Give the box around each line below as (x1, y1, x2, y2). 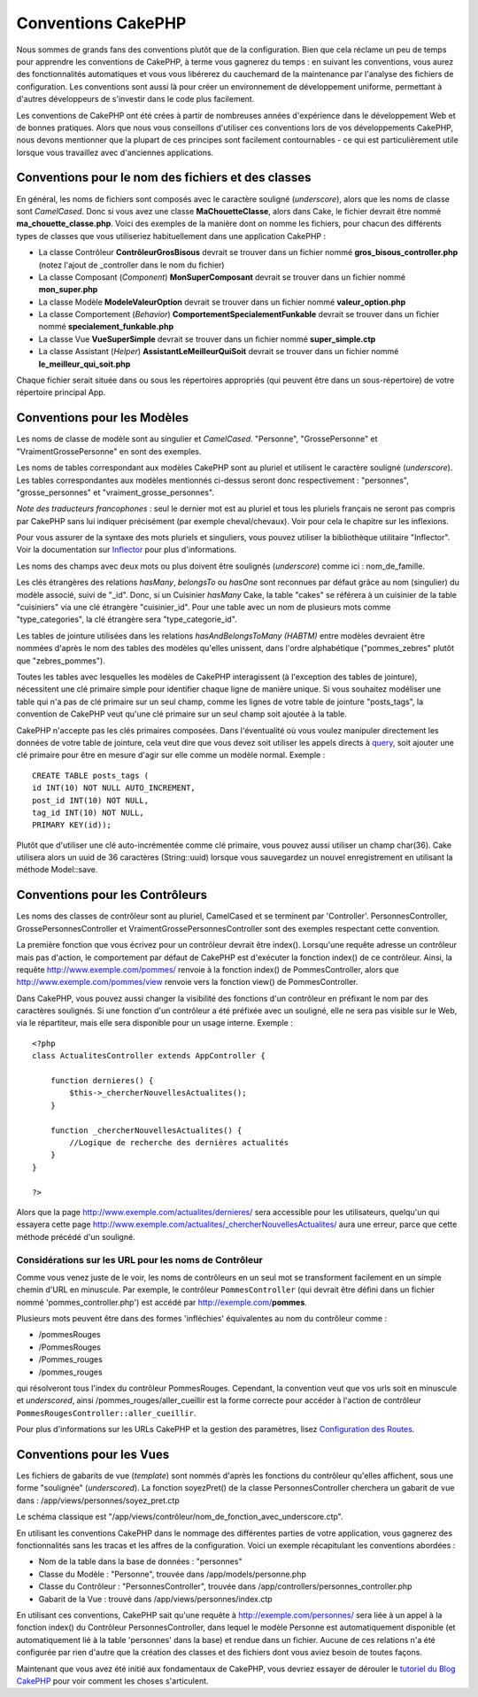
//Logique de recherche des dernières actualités (69, 1138, 289, 1147)
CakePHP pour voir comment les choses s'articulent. (16, 1675, 209, 1686)
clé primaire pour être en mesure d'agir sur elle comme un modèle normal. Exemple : (16, 749, 326, 761)
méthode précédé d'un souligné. (16, 1231, 136, 1242)
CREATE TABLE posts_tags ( (32, 771, 150, 780)
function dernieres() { (50, 1076, 154, 1086)
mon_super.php (38, 284, 98, 295)
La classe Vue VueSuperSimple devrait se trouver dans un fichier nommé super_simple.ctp (38, 333, 376, 345)
